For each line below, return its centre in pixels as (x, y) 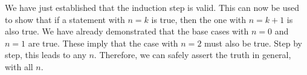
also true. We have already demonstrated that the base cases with (127, 31)
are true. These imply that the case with (103, 43)
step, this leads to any (46, 55)
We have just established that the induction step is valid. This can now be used (152, 7)
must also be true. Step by (254, 43)
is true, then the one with (199, 19)
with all (19, 66)
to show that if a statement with (65, 19)
